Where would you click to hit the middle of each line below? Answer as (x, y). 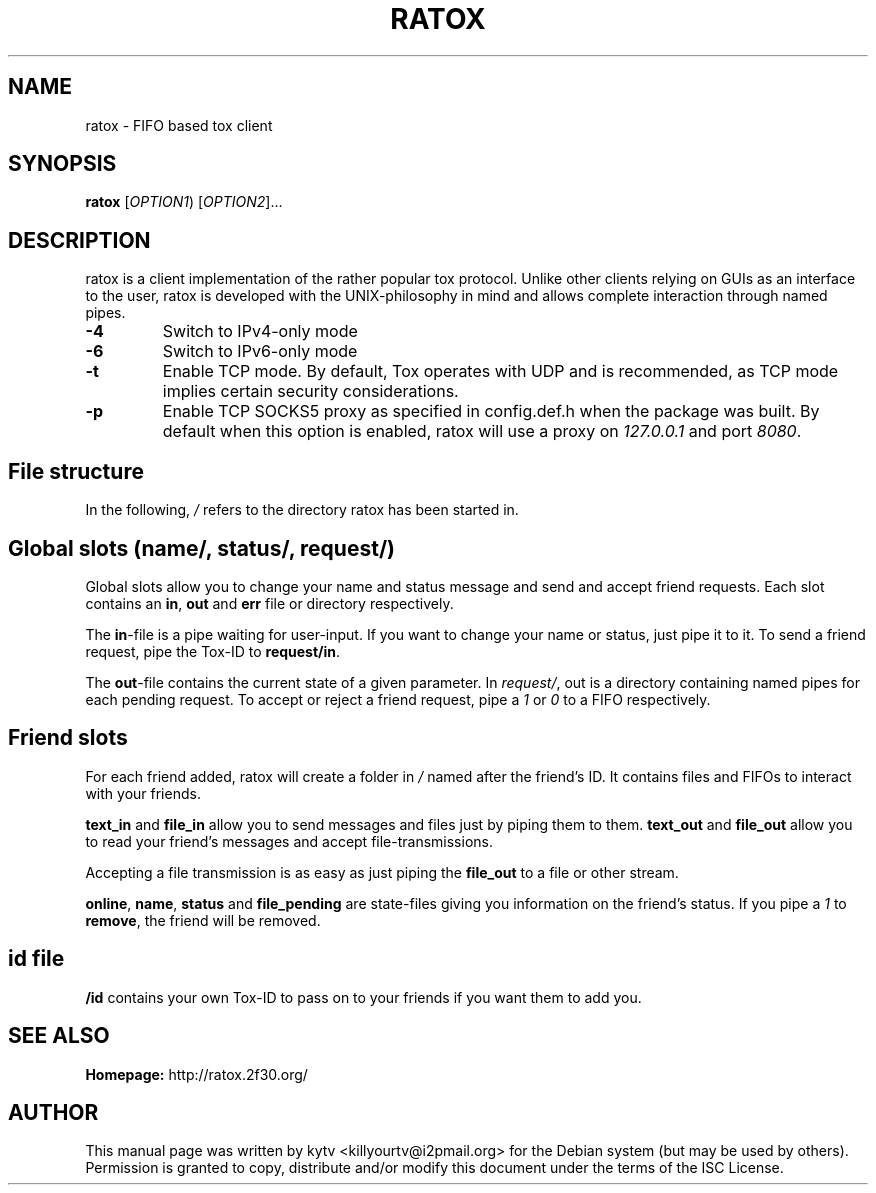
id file (36, 959)
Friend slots (68, 738)
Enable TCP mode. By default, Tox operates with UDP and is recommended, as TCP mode (500, 371)
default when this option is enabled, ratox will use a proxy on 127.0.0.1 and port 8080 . (482, 431)
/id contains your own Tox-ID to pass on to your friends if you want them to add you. (363, 997)
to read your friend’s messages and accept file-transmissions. (289, 841)
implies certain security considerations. (310, 391)
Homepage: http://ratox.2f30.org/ (196, 1074)
